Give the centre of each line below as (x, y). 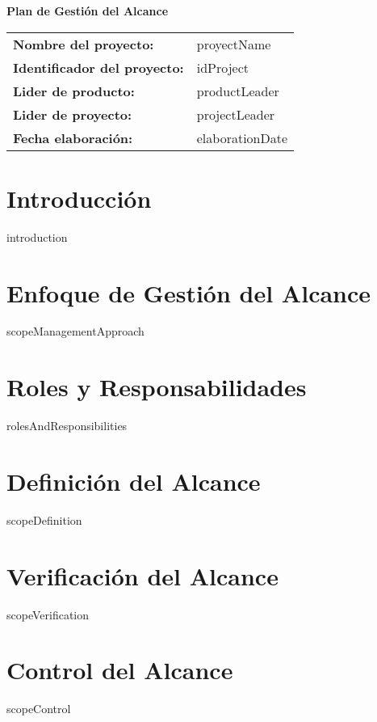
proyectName (234, 44)
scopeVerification (48, 614)
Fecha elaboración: (73, 137)
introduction (37, 236)
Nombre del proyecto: (84, 44)
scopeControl (39, 709)
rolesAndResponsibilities (67, 426)
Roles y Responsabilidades (157, 387)
